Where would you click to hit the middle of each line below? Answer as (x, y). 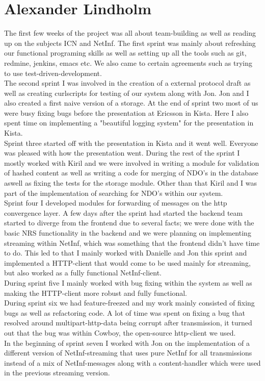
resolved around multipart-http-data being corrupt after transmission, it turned (128, 323)
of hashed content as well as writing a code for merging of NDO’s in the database (131, 173)
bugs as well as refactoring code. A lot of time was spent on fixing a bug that (125, 312)
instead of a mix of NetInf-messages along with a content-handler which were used (132, 362)
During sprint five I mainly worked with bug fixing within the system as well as (128, 282)
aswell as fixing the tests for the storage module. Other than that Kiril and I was (131, 183)
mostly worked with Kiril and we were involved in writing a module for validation (132, 162)
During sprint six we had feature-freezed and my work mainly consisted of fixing (129, 303)
